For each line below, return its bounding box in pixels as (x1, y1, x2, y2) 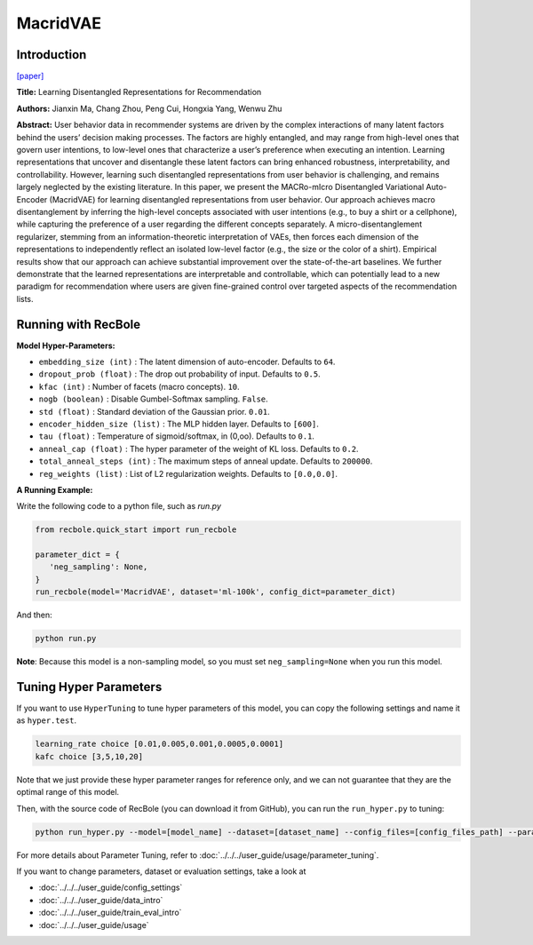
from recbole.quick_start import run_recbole (35, 525, 237, 535)
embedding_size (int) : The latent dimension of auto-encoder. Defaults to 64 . (38, 356, 336, 367)
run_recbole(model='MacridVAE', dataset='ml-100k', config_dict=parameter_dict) (35, 587, 396, 597)
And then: (16, 609, 52, 621)
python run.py (35, 633, 97, 644)
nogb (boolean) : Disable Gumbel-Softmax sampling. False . (38, 393, 268, 404)
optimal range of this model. (16, 787, 120, 798)
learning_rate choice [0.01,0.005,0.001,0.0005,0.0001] (35, 739, 284, 750)
